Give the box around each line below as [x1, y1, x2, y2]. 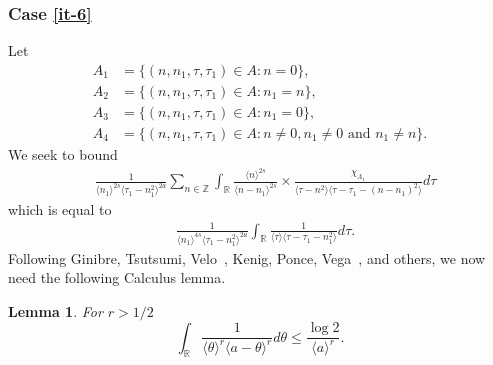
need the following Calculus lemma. [8, 267, 226, 288]
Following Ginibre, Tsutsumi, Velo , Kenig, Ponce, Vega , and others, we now [8, 247, 486, 268]
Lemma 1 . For [8, 300, 103, 321]
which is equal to [8, 198, 112, 219]
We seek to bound [8, 143, 118, 164]
